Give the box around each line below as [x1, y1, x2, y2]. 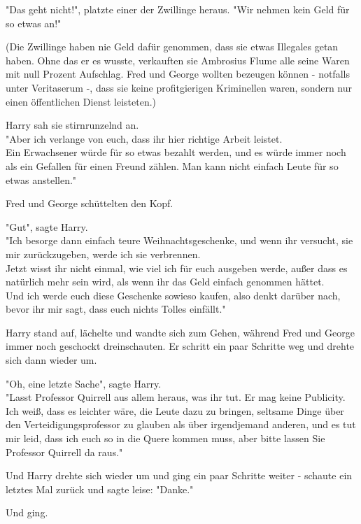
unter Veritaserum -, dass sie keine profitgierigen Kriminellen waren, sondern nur [6, 80, 353, 94]
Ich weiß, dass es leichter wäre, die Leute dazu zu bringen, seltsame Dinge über [6, 403, 344, 418]
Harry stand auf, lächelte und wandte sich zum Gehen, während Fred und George [6, 325, 355, 339]
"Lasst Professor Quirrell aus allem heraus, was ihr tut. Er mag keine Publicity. [6, 390, 346, 404]
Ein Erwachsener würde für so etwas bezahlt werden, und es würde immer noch [6, 145, 346, 160]
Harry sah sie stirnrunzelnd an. [6, 118, 139, 132]
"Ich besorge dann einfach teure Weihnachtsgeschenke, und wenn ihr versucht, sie [6, 233, 353, 248]
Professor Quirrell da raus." [6, 444, 123, 459]
